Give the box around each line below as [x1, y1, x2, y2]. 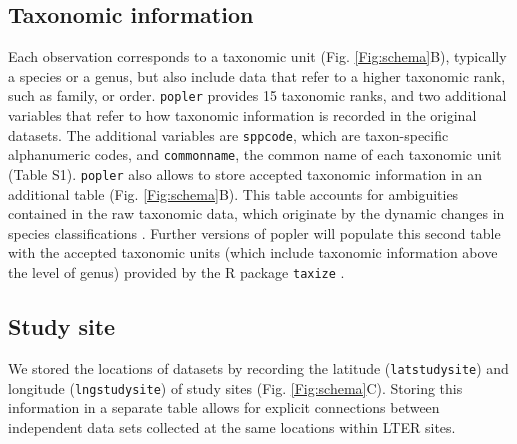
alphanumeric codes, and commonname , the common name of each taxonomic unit [8, 144, 502, 165]
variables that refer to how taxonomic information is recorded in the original [8, 105, 477, 126]
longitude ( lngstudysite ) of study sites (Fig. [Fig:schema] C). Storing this [8, 377, 463, 398]
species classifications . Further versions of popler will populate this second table [8, 222, 501, 243]
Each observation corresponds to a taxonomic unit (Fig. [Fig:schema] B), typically [8, 46, 507, 67]
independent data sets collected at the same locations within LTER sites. [8, 416, 456, 437]
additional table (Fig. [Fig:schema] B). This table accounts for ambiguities [8, 183, 459, 204]
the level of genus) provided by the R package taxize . [8, 261, 345, 282]
